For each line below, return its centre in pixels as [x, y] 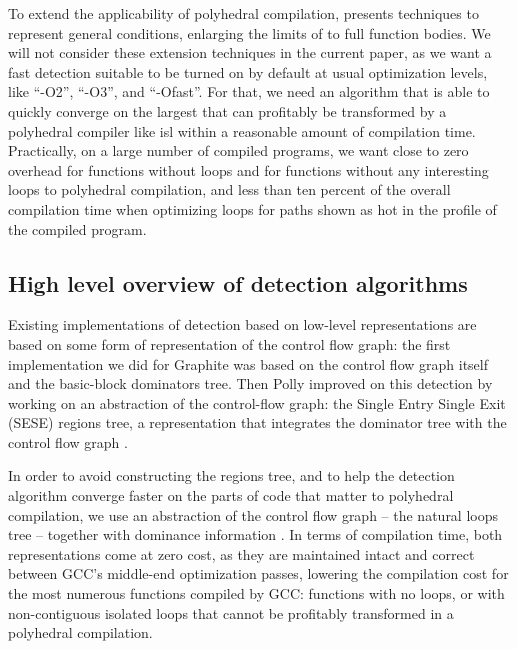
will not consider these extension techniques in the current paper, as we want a [250, 52]
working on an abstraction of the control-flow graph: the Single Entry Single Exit [257, 402]
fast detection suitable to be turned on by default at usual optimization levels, [248, 71]
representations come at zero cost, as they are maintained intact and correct [241, 553]
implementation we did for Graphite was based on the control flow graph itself [248, 363]
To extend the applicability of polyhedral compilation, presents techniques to [243, 13]
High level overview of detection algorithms [238, 282]
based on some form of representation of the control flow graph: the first [229, 343]
